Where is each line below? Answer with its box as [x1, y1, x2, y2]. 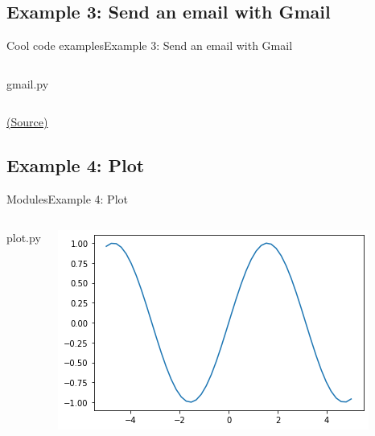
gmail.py [6, 75, 49, 92]
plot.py [6, 228, 41, 245]
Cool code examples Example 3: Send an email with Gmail [6, 37, 293, 54]
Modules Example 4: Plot [6, 191, 128, 208]
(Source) [6, 113, 48, 130]
